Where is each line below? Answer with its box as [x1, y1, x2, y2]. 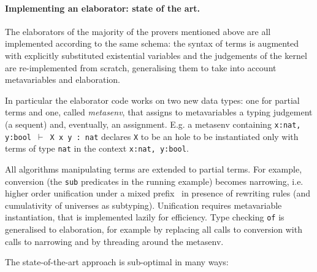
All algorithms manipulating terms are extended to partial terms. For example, [5, 162, 302, 175]
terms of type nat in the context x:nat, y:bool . [5, 142, 189, 155]
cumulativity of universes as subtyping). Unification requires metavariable [5, 198, 282, 211]
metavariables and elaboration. [5, 73, 121, 86]
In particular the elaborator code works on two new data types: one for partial [5, 93, 300, 106]
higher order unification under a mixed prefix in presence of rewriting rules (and [5, 187, 310, 200]
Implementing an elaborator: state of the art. [5, 1, 201, 14]
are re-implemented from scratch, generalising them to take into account [5, 61, 277, 74]
